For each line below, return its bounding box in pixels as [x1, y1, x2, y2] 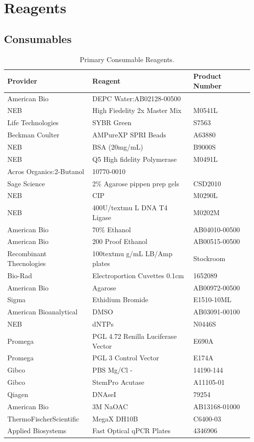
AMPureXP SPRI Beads [92, 130, 166, 140]
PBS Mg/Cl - [92, 365, 133, 375]
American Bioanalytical [7, 307, 78, 317]
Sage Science [7, 178, 45, 188]
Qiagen [7, 389, 28, 399]
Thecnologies [7, 258, 46, 268]
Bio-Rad [7, 270, 32, 280]
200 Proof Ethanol [92, 236, 148, 246]
